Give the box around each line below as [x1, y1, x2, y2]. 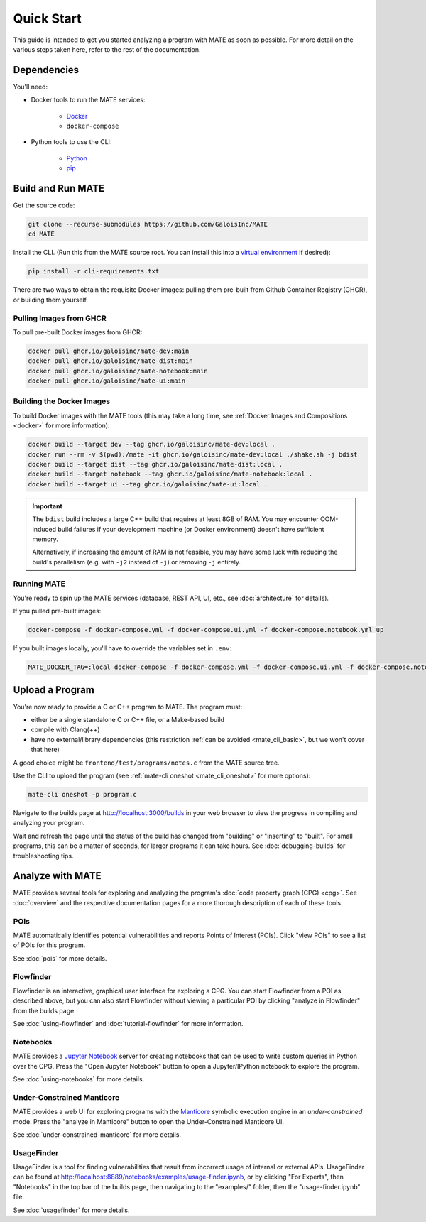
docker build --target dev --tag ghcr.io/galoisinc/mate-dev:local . [28, 440, 275, 449]
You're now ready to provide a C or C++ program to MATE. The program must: [13, 702, 243, 711]
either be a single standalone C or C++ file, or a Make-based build [31, 716, 225, 724]
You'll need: [13, 82, 48, 91]
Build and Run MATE [13, 182, 105, 195]
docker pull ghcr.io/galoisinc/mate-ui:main [28, 377, 186, 385]
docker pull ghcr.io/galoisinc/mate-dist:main [28, 357, 193, 365]
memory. [32, 535, 58, 543]
